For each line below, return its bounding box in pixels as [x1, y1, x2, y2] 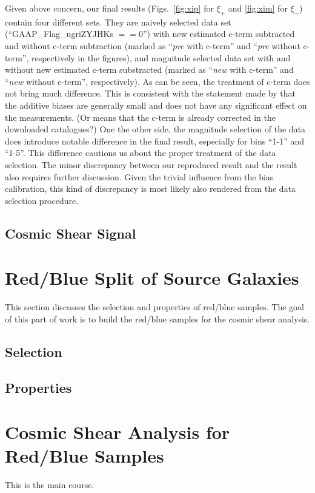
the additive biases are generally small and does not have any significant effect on [5, 98, 307, 111]
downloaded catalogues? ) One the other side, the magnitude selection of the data [5, 123, 306, 135]
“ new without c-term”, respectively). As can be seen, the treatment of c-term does [5, 75, 310, 87]
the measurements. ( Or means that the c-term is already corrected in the [5, 110, 276, 123]
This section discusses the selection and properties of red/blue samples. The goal [5, 301, 304, 313]
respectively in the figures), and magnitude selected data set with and [31, 51, 291, 64]
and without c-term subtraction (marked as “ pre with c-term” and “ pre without [5, 39, 300, 52]
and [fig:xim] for [228, 2, 288, 14]
